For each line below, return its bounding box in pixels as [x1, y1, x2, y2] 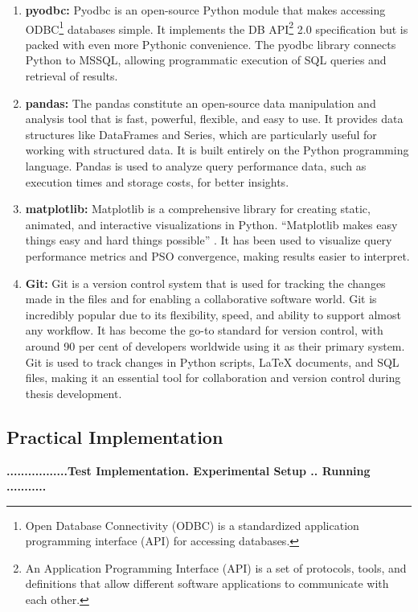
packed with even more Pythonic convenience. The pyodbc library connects [25, 35, 396, 52]
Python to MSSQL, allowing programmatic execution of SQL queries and [25, 51, 387, 68]
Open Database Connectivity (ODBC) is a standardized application [25, 516, 359, 533]
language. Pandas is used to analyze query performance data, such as [25, 158, 367, 174]
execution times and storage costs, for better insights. [25, 173, 289, 190]
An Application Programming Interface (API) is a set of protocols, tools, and [25, 559, 407, 576]
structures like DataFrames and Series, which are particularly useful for [25, 125, 377, 142]
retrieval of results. [25, 68, 118, 84]
